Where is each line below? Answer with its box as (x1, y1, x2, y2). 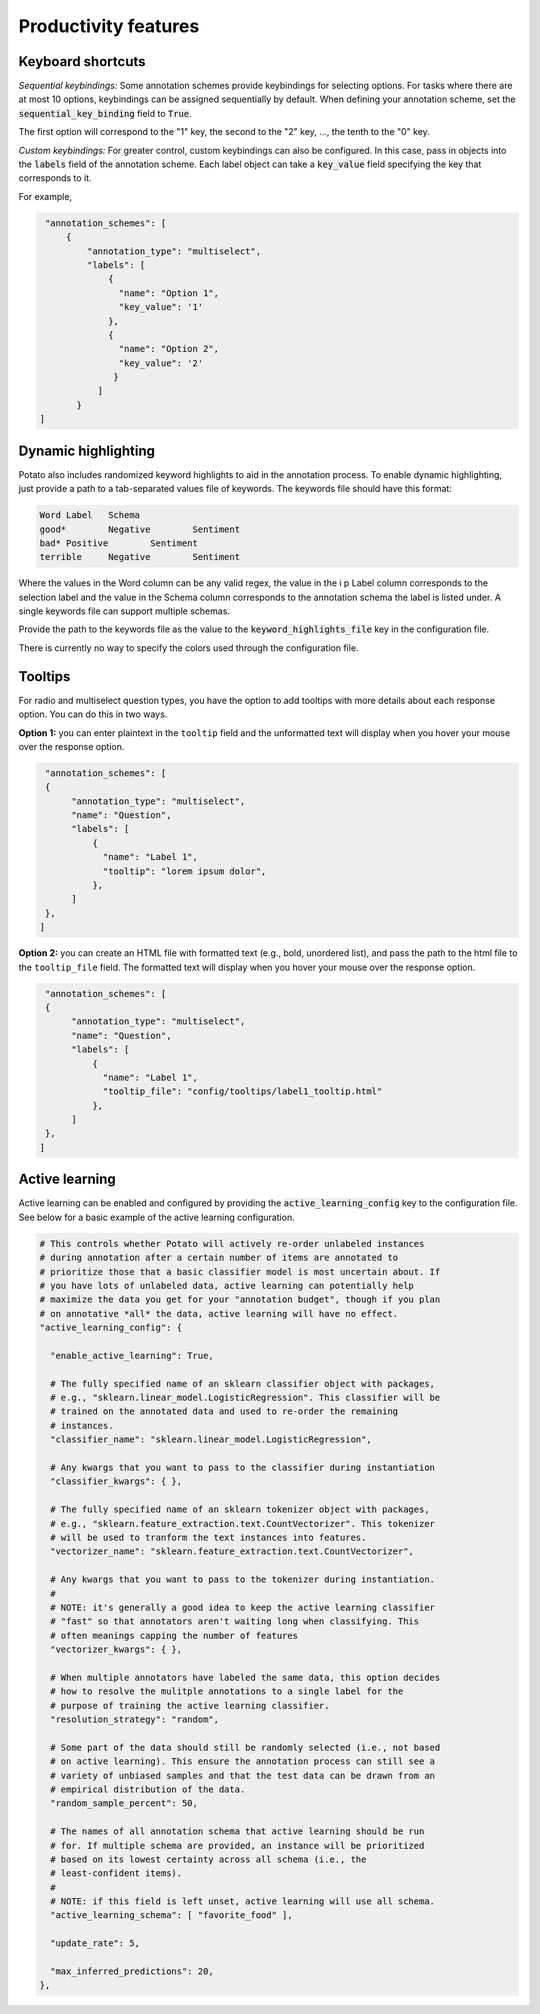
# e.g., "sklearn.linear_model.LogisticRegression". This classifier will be (50, 1392, 441, 1404)
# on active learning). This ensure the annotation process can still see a (50, 1756, 435, 1767)
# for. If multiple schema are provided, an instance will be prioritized (50, 1840, 425, 1851)
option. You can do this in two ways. (18, 708, 168, 720)
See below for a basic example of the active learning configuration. (18, 1211, 295, 1223)
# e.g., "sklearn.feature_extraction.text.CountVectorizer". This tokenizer (50, 1518, 435, 1529)
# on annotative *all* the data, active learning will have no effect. (39, 1308, 399, 1319)
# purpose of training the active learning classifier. (50, 1700, 330, 1711)
